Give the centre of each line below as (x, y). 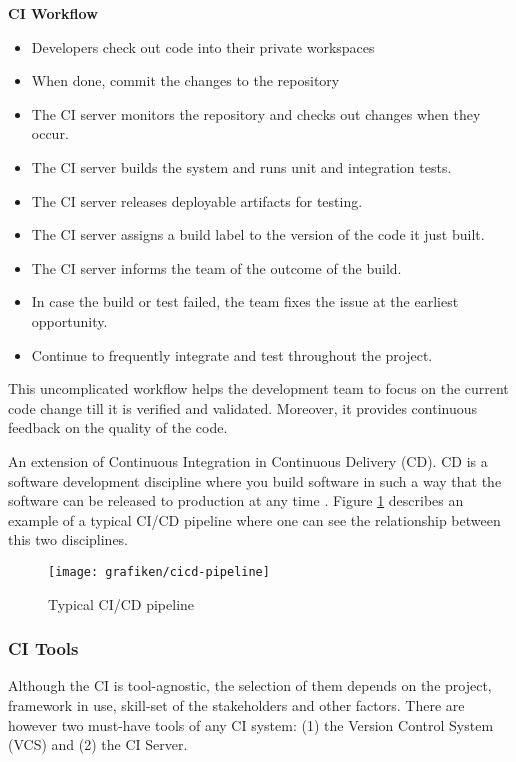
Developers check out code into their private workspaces (203, 46)
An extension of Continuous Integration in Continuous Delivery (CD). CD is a (248, 460)
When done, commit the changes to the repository (185, 80)
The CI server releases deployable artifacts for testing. (197, 200)
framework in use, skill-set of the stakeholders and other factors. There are (236, 704)
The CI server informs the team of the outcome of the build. (216, 267)
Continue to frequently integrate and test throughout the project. (232, 354)
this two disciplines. (68, 539)
